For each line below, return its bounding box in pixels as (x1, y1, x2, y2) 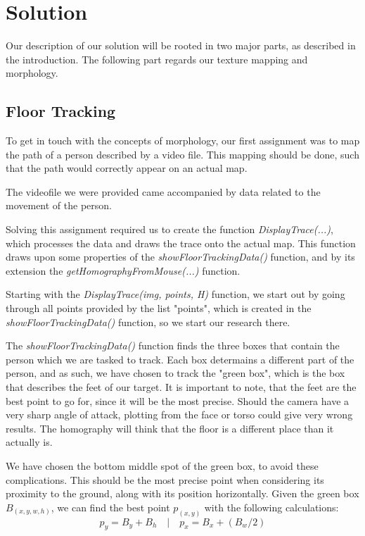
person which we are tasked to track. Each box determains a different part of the (6, 351, 354, 366)
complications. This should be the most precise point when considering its (6, 472, 324, 487)
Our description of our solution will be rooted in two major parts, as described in (6, 38, 356, 53)
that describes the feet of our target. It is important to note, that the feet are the (6, 380, 357, 394)
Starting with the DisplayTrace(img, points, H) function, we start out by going (6, 287, 345, 301)
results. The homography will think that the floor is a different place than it (6, 420, 334, 435)
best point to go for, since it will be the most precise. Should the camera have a (6, 393, 350, 408)
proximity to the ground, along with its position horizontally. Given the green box (6, 486, 359, 501)
